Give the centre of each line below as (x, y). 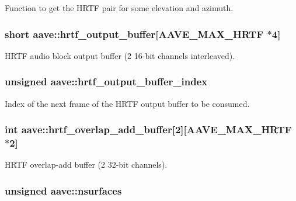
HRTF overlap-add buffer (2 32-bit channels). (86, 164)
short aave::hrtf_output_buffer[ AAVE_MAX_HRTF (134, 34)
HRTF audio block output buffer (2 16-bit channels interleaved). (120, 55)
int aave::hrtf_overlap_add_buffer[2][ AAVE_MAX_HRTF (148, 129)
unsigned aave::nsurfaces (63, 190)
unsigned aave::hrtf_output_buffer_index (106, 82)
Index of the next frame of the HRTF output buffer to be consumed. (127, 103)
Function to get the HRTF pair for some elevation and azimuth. (119, 8)
